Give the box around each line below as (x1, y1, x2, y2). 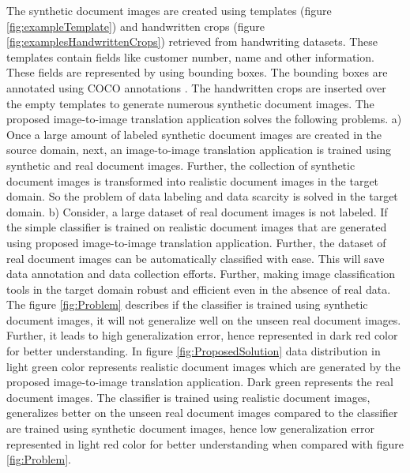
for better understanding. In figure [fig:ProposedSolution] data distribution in (6, 343, 381, 359)
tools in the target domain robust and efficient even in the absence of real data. (6, 280, 391, 297)
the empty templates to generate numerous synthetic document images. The (6, 95, 374, 111)
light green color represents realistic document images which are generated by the (6, 358, 401, 374)
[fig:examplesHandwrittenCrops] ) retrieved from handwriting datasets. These (6, 33, 378, 50)
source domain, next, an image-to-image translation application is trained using (6, 141, 391, 158)
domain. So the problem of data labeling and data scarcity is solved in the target (6, 188, 398, 205)
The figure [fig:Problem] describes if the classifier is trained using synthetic (6, 296, 368, 313)
